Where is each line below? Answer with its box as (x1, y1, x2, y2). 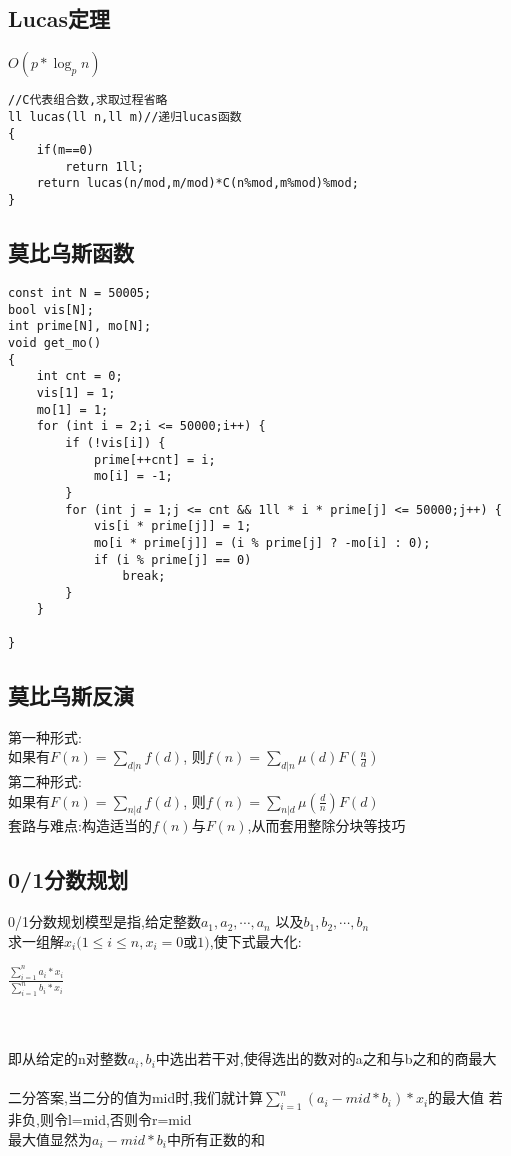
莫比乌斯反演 (8, 679, 134, 710)
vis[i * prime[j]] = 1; (93, 519, 252, 534)
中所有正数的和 (166, 1128, 265, 1149)
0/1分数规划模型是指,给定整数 (8, 911, 201, 932)
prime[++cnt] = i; (93, 452, 216, 467)
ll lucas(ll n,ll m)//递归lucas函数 (8, 109, 242, 124)
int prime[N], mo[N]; (8, 319, 152, 334)
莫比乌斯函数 (8, 237, 134, 268)
